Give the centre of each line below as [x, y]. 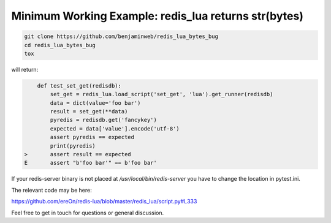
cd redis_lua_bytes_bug [60, 45]
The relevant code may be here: [51, 190]
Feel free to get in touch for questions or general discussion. [88, 213]
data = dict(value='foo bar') [95, 103]
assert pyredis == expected [92, 137]
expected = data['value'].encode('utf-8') [115, 128]
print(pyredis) [73, 146]
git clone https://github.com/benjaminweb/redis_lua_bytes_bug [121, 36]
